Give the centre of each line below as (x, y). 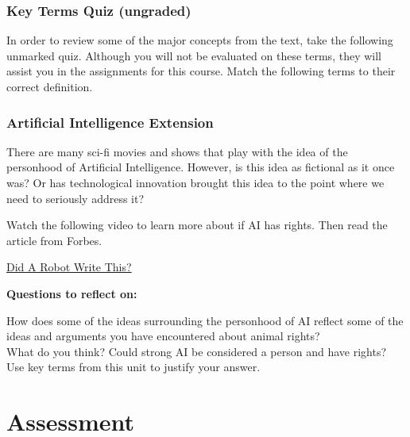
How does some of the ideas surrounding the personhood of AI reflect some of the (205, 320)
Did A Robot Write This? (69, 267)
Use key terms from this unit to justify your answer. (133, 367)
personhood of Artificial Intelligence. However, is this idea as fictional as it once (201, 167)
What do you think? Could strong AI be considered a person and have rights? (197, 351)
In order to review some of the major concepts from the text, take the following (200, 40)
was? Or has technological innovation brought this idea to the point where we (195, 182)
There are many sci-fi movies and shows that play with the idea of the (177, 151)
